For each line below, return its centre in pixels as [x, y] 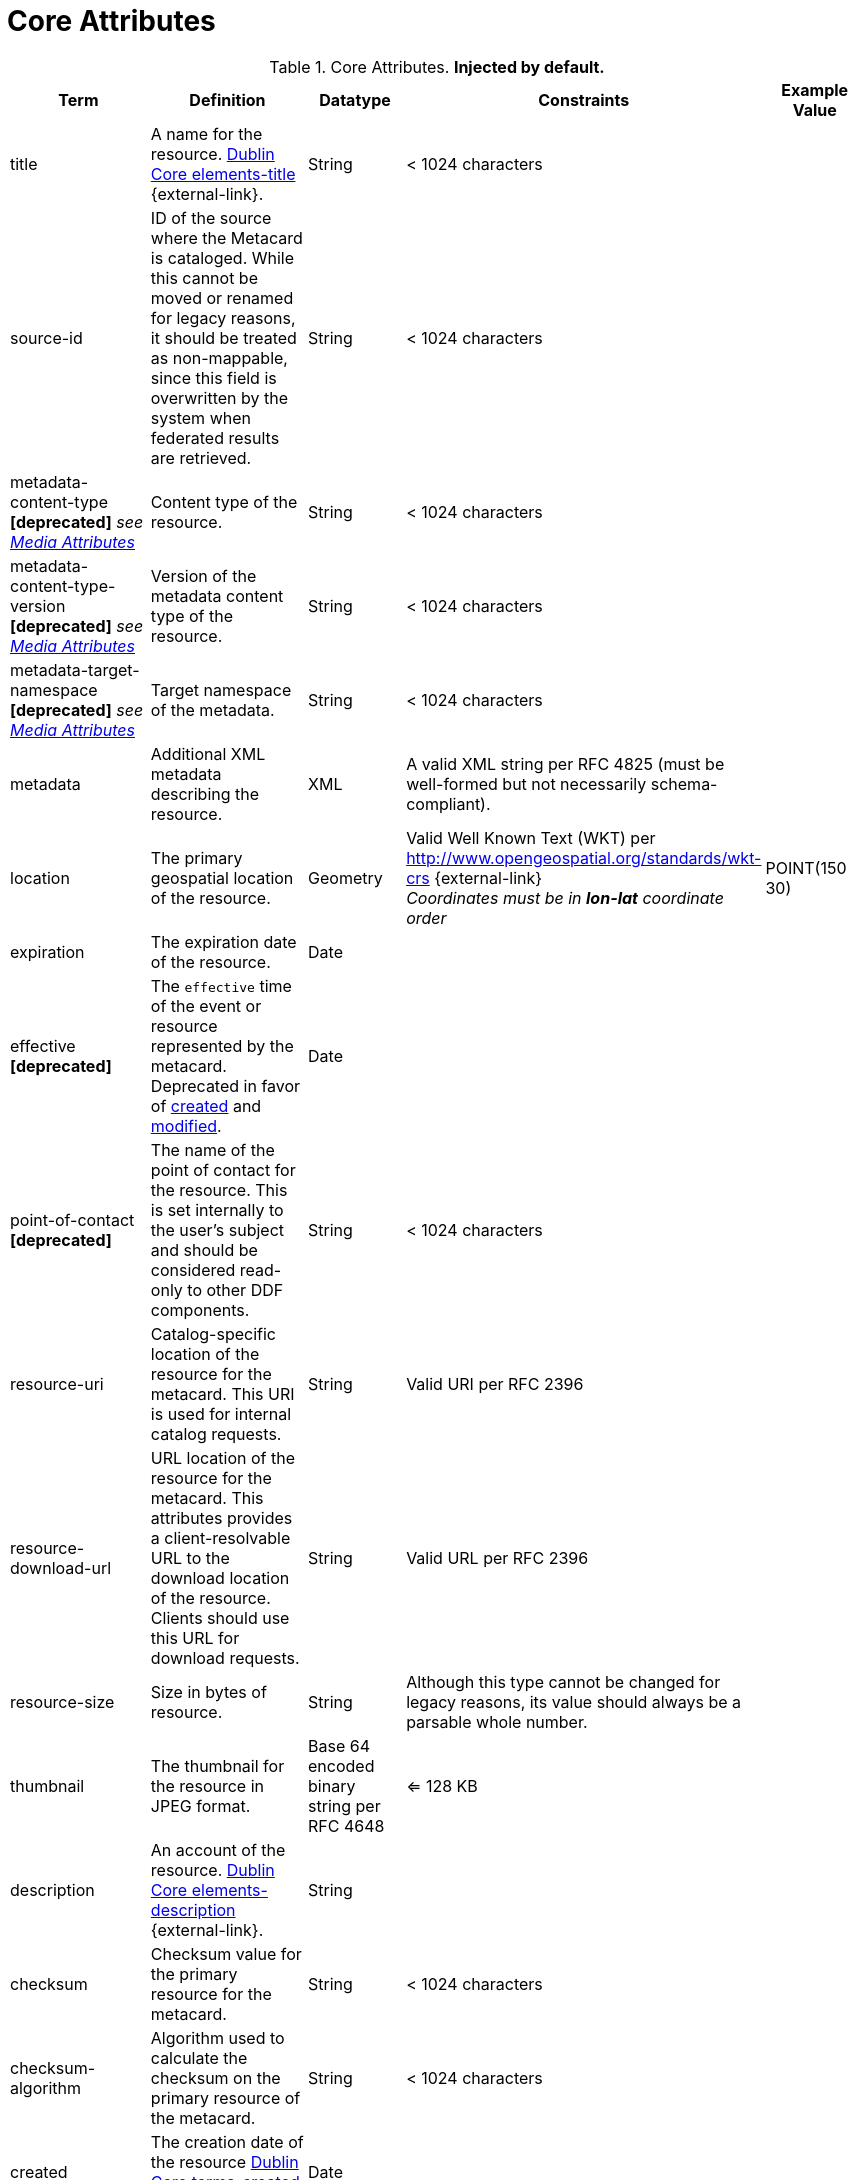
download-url [61, 1567]
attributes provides [221, 1517]
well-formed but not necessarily [526, 783]
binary [332, 1785]
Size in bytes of [208, 1691]
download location [220, 1577]
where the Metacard [226, 237]
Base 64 [339, 1745]
